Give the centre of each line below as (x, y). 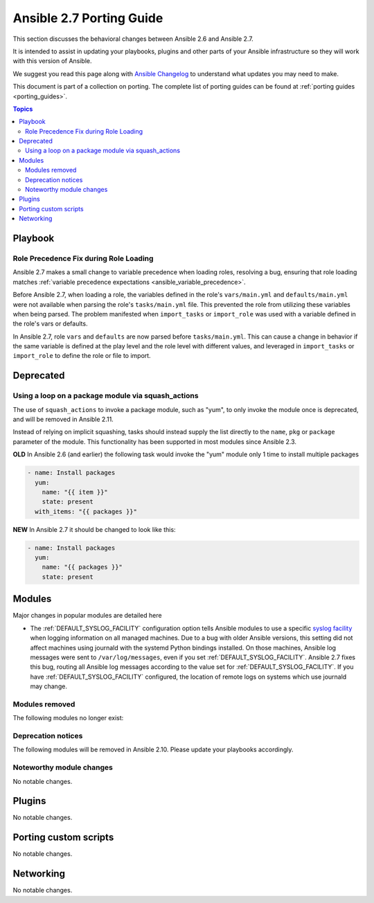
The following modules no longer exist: (68, 718)
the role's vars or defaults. (50, 324)
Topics (23, 109)
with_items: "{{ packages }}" (86, 511)
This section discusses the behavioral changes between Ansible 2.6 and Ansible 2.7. (133, 39)
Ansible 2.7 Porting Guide (88, 18)
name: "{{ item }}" (75, 492)
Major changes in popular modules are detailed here (87, 616)
